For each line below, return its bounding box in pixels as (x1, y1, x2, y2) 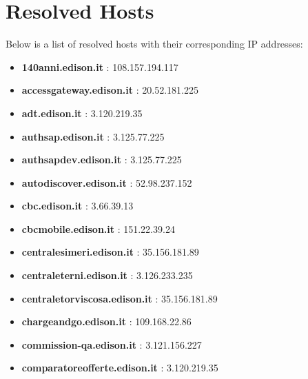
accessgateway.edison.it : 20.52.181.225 (21, 83, 198, 97)
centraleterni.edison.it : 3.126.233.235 (21, 268, 193, 283)
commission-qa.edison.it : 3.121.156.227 (21, 337, 202, 351)
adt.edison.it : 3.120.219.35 (21, 105, 143, 120)
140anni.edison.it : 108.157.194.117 (21, 59, 178, 74)
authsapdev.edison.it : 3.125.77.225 (21, 152, 182, 167)
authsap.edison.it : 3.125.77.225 (21, 129, 165, 143)
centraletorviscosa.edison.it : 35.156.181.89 (21, 291, 218, 305)
